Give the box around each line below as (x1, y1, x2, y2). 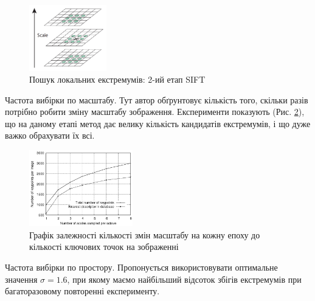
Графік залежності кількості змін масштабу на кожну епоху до (29, 228, 260, 241)
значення (5, 272, 38, 285)
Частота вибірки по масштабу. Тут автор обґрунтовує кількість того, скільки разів (5, 93, 308, 106)
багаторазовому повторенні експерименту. (5, 285, 160, 297)
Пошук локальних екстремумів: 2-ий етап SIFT (29, 73, 206, 86)
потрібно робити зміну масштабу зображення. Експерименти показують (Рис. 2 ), (5, 105, 305, 118)
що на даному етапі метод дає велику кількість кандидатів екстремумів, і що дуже (5, 117, 311, 130)
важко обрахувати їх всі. (5, 129, 95, 142)
